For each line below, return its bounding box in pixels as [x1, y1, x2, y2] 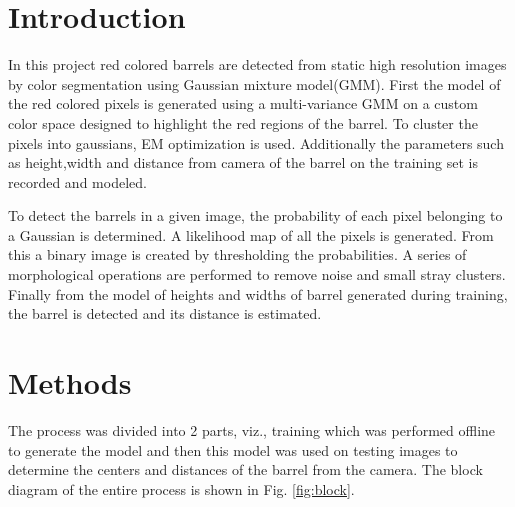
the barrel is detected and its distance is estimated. [8, 303, 322, 324]
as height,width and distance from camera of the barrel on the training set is [8, 152, 478, 173]
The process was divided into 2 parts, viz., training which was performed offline [8, 419, 496, 440]
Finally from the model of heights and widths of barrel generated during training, [8, 283, 508, 304]
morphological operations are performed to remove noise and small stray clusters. [8, 264, 506, 285]
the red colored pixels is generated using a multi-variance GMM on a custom [8, 93, 478, 114]
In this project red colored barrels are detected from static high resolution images [8, 54, 507, 75]
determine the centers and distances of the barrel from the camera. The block [8, 459, 483, 480]
